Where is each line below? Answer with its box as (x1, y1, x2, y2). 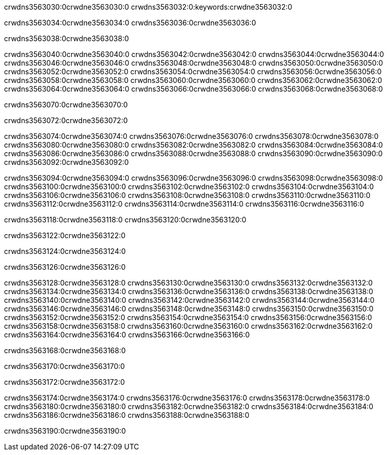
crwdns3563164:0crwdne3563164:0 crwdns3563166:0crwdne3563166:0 (4, 330, 250, 339)
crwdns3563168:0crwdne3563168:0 (4, 346, 126, 355)
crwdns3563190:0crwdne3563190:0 (4, 426, 126, 435)
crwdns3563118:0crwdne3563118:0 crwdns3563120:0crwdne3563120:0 (4, 215, 246, 224)
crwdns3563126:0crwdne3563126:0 (4, 263, 126, 271)
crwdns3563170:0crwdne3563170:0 (4, 362, 125, 371)
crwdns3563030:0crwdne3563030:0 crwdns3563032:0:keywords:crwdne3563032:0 (4, 3, 292, 11)
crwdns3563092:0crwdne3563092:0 (4, 158, 129, 166)
